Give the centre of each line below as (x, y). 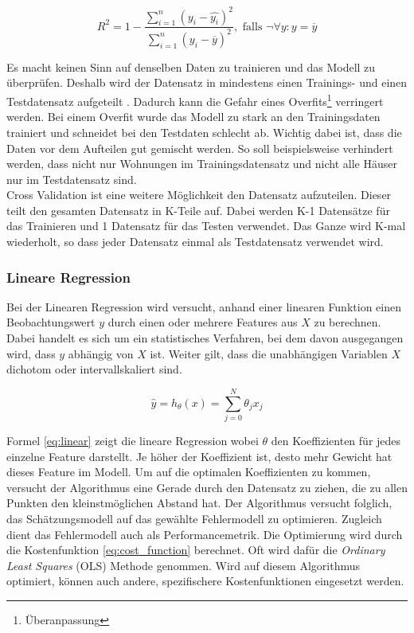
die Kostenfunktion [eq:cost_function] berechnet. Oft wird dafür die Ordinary (196, 550)
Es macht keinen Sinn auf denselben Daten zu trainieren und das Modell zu (191, 66)
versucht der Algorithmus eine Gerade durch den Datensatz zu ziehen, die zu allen (207, 487)
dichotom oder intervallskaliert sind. (94, 369)
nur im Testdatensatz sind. (72, 179)
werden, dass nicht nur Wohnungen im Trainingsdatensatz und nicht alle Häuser (202, 164)
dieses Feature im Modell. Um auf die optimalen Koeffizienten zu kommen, (189, 472)
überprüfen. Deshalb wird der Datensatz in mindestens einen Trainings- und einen (207, 82)
